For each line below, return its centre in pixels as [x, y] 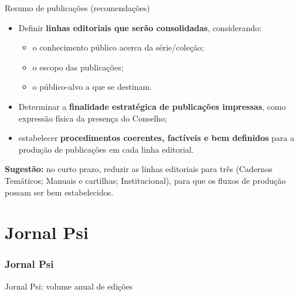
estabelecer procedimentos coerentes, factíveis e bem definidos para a [156, 138]
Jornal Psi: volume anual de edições [69, 286]
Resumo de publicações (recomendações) [77, 8]
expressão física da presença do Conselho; [93, 118]
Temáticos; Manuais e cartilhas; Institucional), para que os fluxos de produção [145, 180]
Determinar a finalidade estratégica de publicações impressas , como [152, 106]
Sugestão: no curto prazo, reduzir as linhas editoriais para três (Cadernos [139, 169]
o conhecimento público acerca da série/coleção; [118, 47]
